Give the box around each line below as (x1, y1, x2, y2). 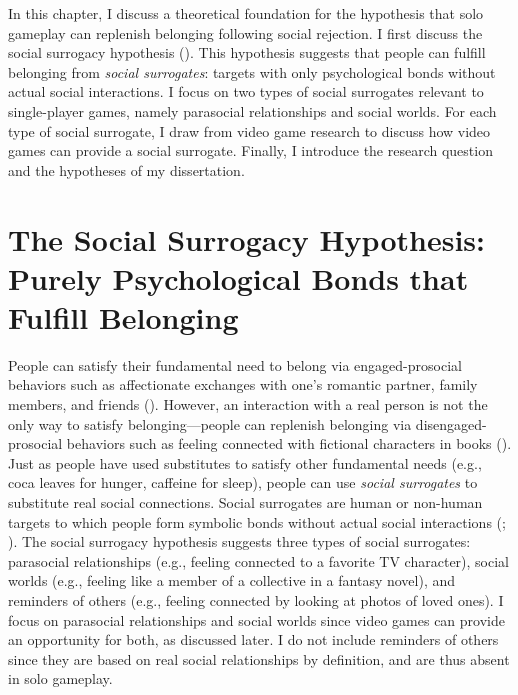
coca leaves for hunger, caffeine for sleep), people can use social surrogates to (8, 472, 478, 493)
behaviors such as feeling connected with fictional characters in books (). (66, 433, 512, 454)
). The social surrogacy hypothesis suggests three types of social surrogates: (8, 531, 471, 552)
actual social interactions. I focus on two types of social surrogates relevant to (8, 81, 484, 102)
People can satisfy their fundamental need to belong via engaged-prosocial (8, 354, 462, 375)
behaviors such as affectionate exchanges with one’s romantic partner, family (8, 374, 478, 395)
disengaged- (415, 413, 487, 434)
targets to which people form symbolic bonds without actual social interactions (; (8, 511, 506, 532)
